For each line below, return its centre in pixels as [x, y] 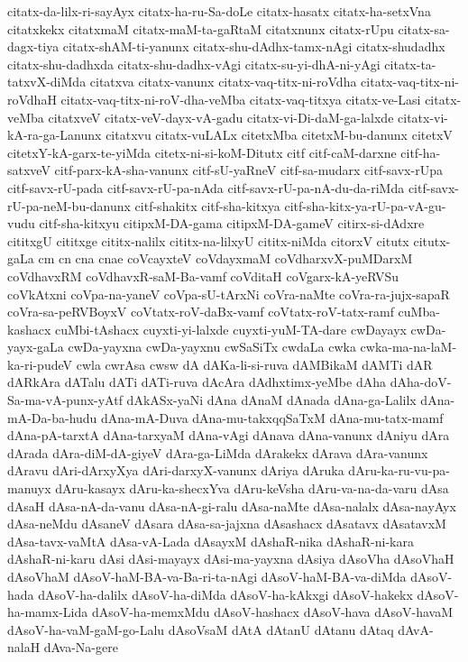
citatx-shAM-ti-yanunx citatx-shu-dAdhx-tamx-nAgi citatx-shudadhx [254, 46]
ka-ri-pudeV [40, 364]
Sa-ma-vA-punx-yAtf [65, 400]
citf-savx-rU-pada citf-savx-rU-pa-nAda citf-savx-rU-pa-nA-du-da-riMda [206, 187]
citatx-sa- [424, 28]
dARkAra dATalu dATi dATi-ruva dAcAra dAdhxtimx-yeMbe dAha [197, 382]
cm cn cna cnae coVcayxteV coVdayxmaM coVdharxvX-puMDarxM [225, 258]
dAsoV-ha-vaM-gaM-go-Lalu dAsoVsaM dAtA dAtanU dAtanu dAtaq [201, 629]
